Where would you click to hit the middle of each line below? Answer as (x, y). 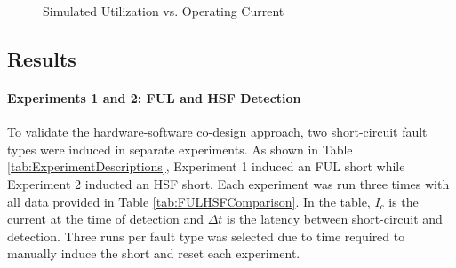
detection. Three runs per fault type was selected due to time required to (206, 236)
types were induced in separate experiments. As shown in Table (180, 149)
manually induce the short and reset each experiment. (154, 253)
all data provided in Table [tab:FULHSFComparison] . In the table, (189, 201)
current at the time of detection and (105, 219)
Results (42, 58)
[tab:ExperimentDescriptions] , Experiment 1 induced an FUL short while (206, 166)
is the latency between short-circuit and (335, 219)
